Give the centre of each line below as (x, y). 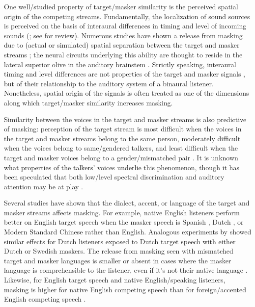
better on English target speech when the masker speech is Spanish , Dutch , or (124, 222)
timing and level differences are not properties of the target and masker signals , (125, 74)
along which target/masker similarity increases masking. (88, 102)
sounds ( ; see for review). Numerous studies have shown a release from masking (123, 35)
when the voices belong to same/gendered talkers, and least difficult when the (121, 148)
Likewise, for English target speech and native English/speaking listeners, (115, 280)
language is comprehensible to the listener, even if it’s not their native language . (126, 270)
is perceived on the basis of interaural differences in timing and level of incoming (125, 26)
